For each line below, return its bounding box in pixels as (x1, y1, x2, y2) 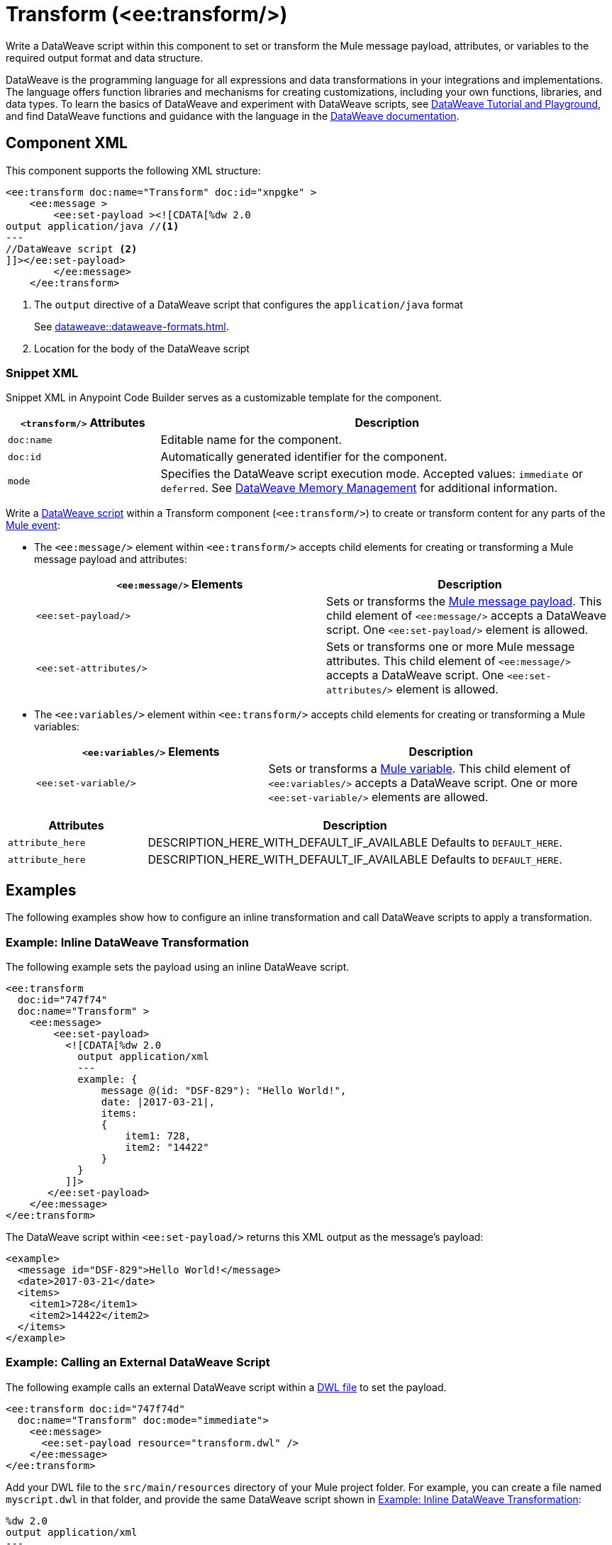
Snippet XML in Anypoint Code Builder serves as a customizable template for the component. (6, 391, 442, 404)
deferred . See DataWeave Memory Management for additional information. (160, 481, 558, 496)
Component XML (6, 134, 128, 152)
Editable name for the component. (160, 433, 343, 447)
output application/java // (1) (6, 220, 179, 232)
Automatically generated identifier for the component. (160, 450, 447, 464)
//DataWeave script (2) (6, 242, 138, 255)
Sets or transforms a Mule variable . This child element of (268, 762, 571, 776)
